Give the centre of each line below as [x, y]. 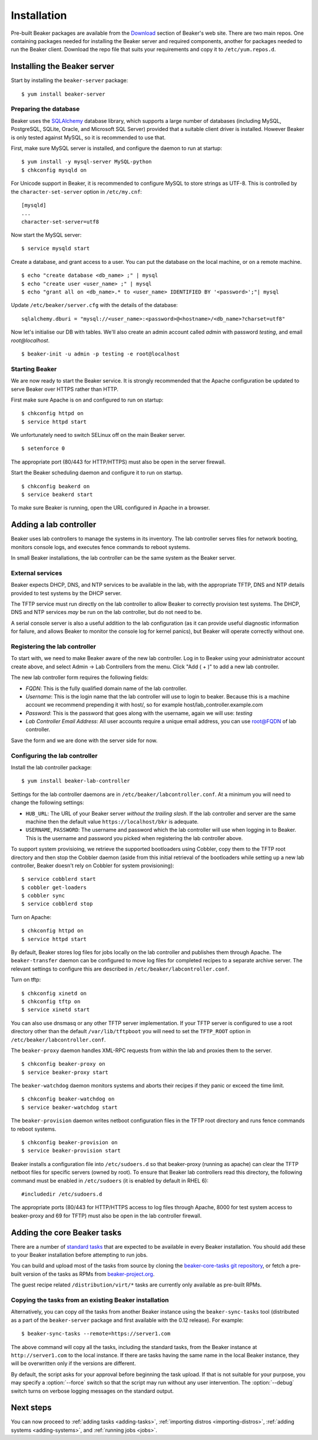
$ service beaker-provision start [71, 1151]
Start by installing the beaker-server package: [69, 80]
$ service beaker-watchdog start [69, 1107]
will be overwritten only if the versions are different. [73, 1363]
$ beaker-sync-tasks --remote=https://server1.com [96, 1334]
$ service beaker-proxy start [65, 1072]
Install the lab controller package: [52, 767]
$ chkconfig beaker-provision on [69, 1143]
